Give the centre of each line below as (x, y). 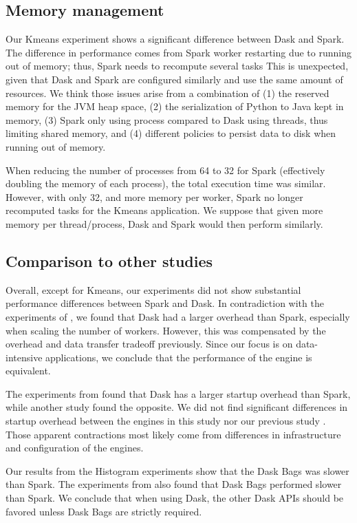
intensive (24, 357)
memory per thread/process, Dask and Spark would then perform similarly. (164, 223)
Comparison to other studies (109, 260)
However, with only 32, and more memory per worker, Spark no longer (154, 196)
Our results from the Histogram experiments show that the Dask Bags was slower (177, 470)
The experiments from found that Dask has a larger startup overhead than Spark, (178, 393)
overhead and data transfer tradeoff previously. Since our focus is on (149, 344)
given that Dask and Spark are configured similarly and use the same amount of (174, 79)
